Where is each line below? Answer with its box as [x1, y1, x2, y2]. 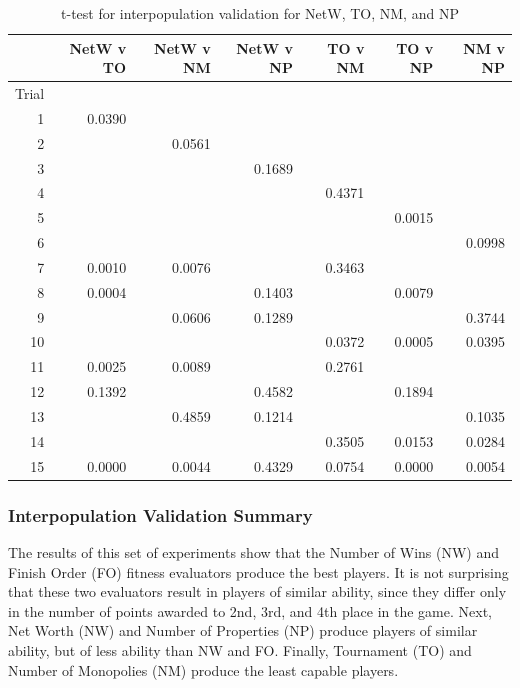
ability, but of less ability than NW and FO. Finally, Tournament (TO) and [8, 639, 472, 660]
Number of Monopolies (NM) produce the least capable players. [8, 659, 399, 680]
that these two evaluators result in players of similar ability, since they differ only [8, 581, 507, 602]
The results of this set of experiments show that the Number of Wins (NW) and [8, 542, 500, 562]
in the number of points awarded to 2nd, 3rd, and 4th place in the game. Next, [8, 600, 492, 621]
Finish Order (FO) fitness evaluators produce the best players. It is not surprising [8, 561, 509, 582]
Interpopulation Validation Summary [8, 502, 313, 527]
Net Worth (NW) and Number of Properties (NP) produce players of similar [8, 620, 478, 641]
